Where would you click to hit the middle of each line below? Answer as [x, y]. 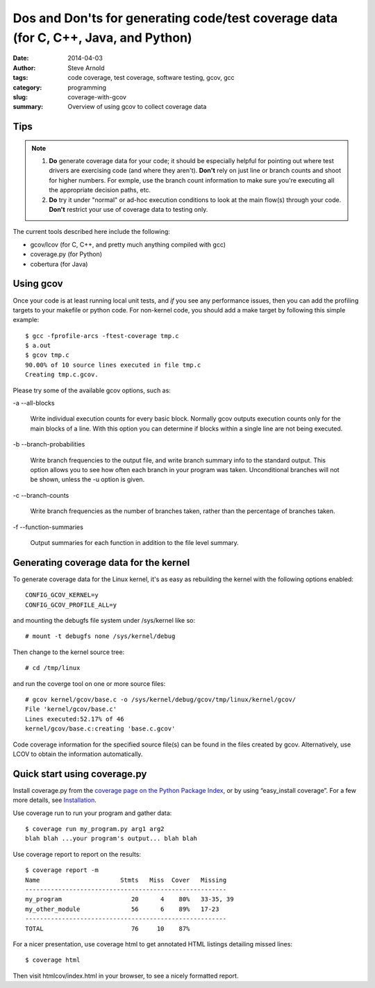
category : [27, 87]
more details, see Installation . [55, 800]
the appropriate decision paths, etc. [100, 190]
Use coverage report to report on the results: [77, 854]
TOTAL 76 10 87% [108, 928]
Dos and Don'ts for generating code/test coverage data [175, 18]
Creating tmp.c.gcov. [62, 375]
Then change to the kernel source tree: [69, 652]
